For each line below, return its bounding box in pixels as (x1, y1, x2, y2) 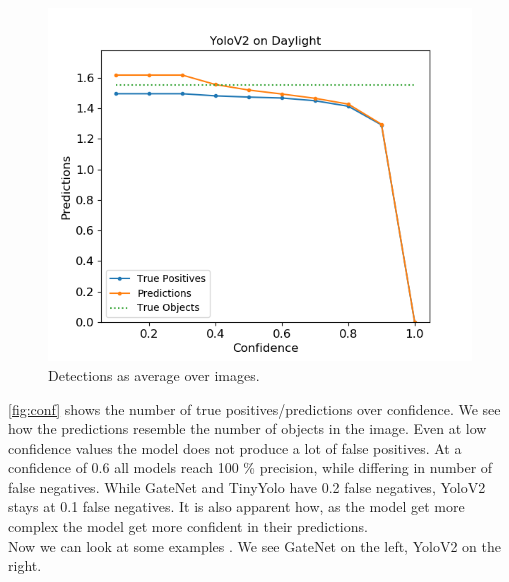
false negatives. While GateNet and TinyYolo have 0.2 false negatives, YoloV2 (8, 476, 486, 497)
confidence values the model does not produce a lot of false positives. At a (8, 437, 462, 458)
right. (8, 555, 42, 576)
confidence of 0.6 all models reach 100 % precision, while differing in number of (8, 457, 493, 478)
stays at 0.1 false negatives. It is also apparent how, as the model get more (8, 496, 465, 517)
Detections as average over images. (48, 364, 260, 385)
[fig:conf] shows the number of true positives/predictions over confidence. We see (8, 398, 501, 419)
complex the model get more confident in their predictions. (8, 516, 368, 537)
